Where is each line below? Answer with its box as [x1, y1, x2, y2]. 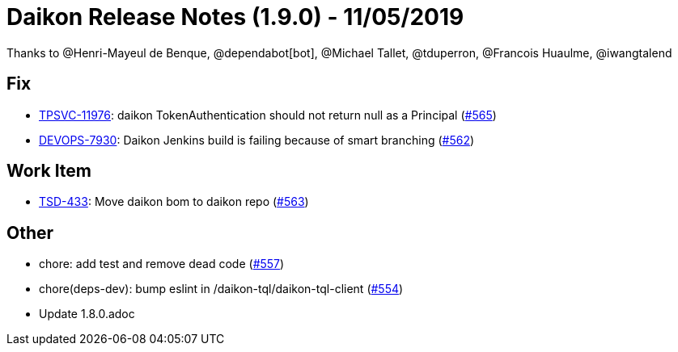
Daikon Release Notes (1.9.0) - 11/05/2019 [6, 3, 464, 31]
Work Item [6, 161, 92, 182]
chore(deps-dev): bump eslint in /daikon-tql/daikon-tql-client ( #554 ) [39, 282, 404, 296]
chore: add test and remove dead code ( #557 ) [39, 257, 285, 271]
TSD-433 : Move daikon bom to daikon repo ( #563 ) [39, 195, 309, 209]
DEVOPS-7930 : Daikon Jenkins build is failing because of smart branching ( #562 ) [39, 132, 475, 147]
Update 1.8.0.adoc [39, 307, 135, 321]
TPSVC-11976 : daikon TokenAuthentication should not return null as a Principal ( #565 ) [39, 107, 497, 122]
